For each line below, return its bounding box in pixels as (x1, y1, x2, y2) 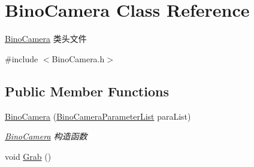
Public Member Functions (5, 81, 169, 100)
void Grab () (5, 150, 52, 162)
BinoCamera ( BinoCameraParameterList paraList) (5, 110, 191, 122)
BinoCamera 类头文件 (5, 32, 87, 45)
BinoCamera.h (52, 52, 105, 65)
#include (5, 52, 38, 65)
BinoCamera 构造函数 (5, 130, 87, 142)
